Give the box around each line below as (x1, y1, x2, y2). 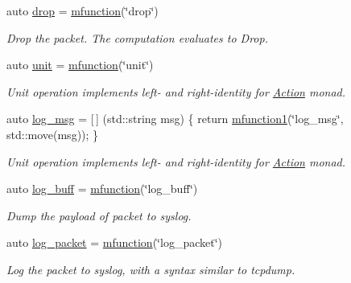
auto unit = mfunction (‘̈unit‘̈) (6, 56, 154, 73)
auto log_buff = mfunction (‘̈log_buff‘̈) (6, 180, 198, 197)
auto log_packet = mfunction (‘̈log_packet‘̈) (6, 234, 222, 251)
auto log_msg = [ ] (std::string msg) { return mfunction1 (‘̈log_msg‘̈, (6, 110, 344, 127)
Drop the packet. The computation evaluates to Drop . (6, 29, 268, 46)
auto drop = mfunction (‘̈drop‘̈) (6, 2, 159, 18)
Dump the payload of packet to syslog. (6, 207, 192, 224)
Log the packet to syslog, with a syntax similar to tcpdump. (6, 260, 295, 277)
